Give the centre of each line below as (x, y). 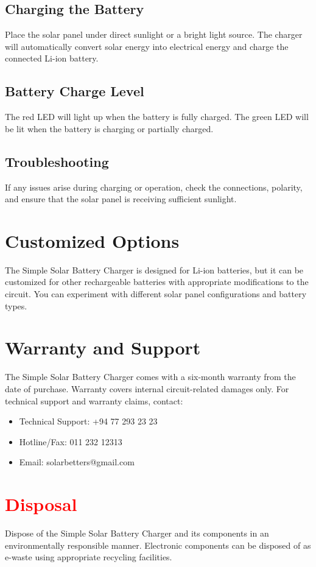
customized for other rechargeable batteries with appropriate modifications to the (157, 282)
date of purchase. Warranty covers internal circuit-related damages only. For (147, 388)
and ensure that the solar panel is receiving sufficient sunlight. (121, 199)
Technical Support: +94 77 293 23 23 (88, 421)
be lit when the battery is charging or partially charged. (109, 128)
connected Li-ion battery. (52, 58)
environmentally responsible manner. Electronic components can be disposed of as (158, 545)
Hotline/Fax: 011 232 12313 (71, 441)
